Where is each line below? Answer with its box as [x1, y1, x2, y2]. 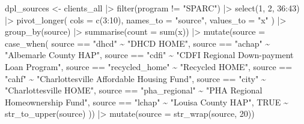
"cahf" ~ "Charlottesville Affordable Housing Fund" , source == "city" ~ [5, 72, 266, 84]
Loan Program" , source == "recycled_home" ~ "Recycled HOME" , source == [5, 60, 293, 72]
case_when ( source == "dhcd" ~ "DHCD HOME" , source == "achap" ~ [5, 37, 270, 49]
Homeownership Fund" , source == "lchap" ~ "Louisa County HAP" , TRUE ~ [5, 95, 288, 108]
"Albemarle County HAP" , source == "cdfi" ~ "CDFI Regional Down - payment [5, 49, 294, 61]
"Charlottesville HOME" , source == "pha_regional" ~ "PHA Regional [5, 84, 263, 96]
